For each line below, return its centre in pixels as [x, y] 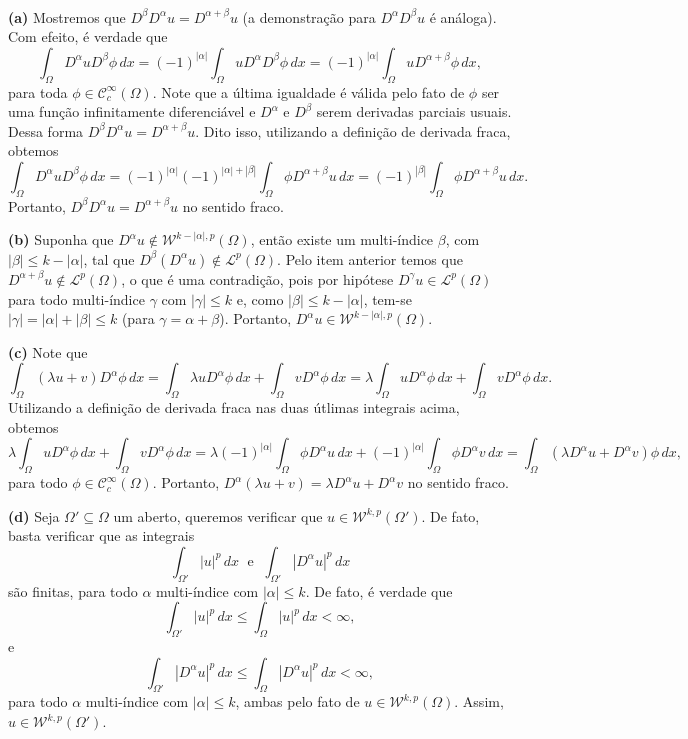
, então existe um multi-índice [342, 239]
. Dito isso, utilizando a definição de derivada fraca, [353, 130]
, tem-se [387, 298]
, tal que [109, 258]
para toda [38, 91]
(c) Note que [48, 351]
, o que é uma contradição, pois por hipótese [257, 278]
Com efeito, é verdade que [88, 36]
